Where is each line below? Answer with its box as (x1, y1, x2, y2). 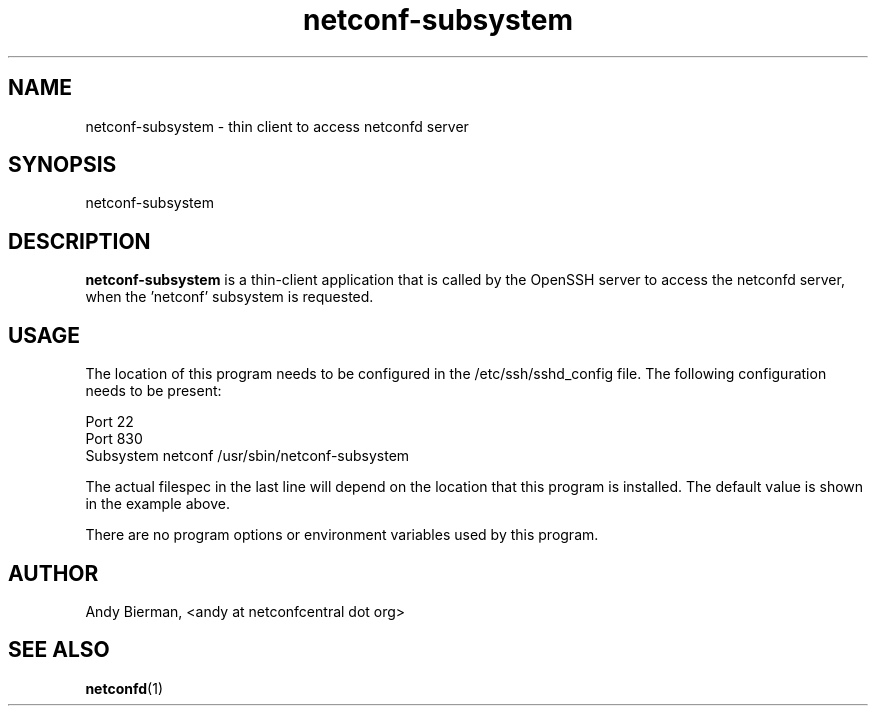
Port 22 (85, 413, 134, 431)
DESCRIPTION (8, 228, 151, 254)
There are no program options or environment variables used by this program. (85, 526, 599, 544)
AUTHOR (8, 560, 99, 586)
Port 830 (85, 430, 143, 448)
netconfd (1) (85, 679, 163, 697)
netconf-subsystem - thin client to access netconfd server (85, 117, 469, 135)
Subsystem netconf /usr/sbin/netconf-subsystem (85, 447, 410, 465)
